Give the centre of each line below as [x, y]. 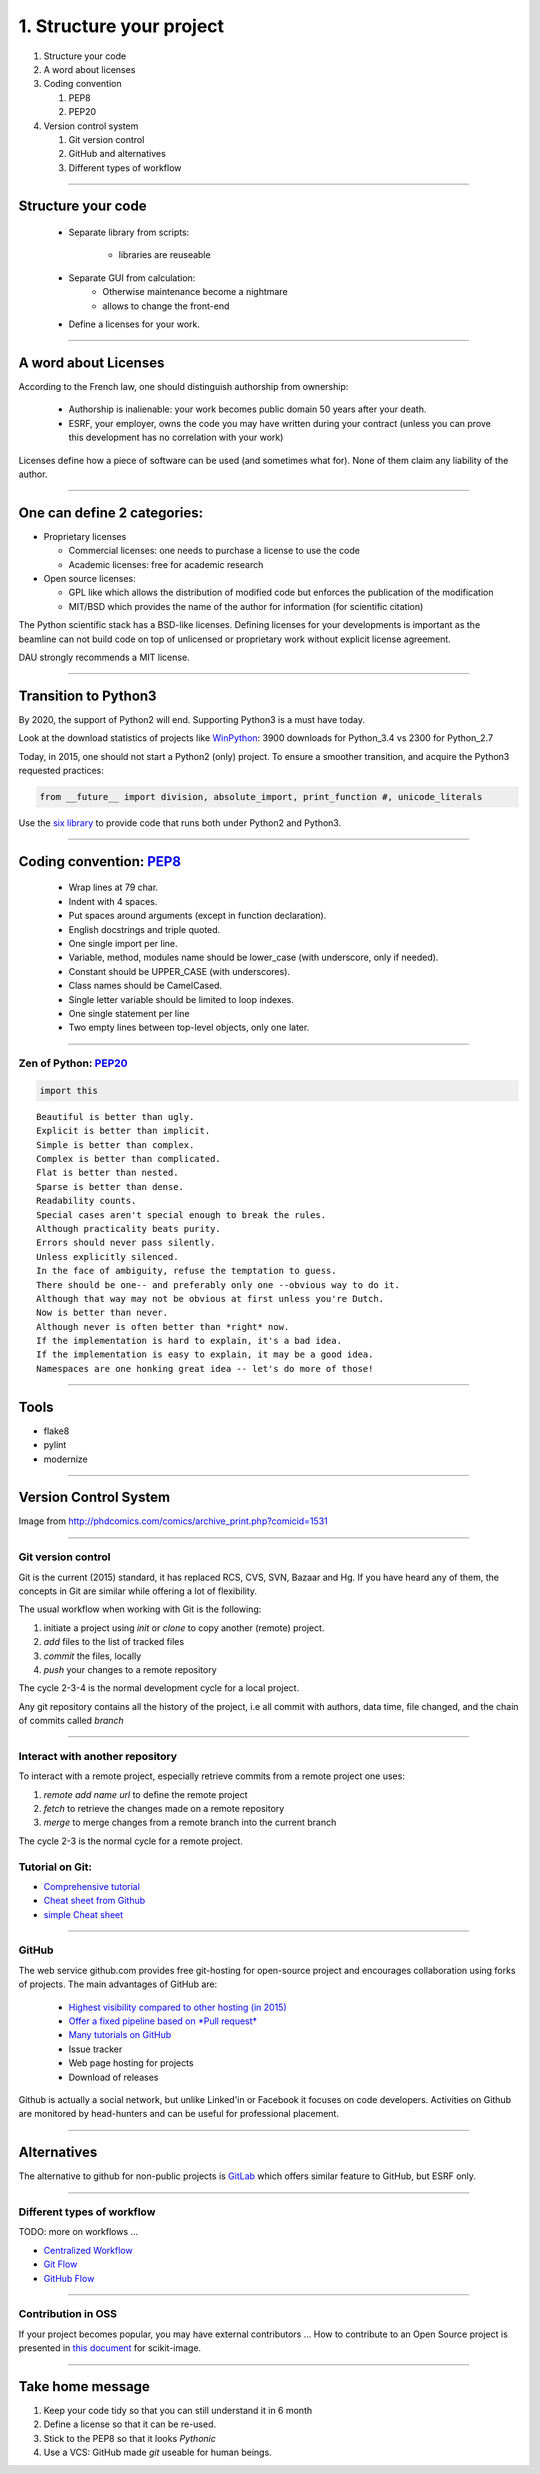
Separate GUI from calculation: [132, 277]
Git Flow [60, 2264]
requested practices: [61, 770]
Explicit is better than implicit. [123, 1131]
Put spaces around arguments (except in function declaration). [197, 916]
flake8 [56, 1431]
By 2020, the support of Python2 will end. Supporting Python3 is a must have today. [191, 719]
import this [69, 1090]
